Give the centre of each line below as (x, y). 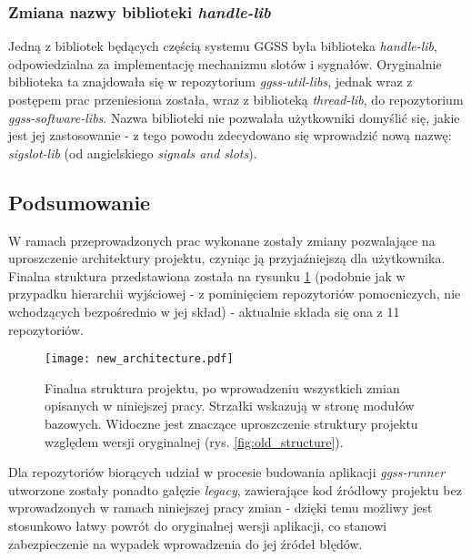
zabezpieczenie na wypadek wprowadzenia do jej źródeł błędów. (185, 543)
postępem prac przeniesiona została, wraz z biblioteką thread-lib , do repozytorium (236, 99)
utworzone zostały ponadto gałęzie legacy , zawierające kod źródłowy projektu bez (235, 489)
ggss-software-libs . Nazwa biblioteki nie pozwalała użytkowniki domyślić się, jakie (234, 117)
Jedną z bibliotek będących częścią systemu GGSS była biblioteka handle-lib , (223, 46)
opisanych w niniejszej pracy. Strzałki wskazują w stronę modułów (230, 406)
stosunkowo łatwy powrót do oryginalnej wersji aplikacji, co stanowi (198, 525)
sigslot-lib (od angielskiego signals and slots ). (133, 152)
